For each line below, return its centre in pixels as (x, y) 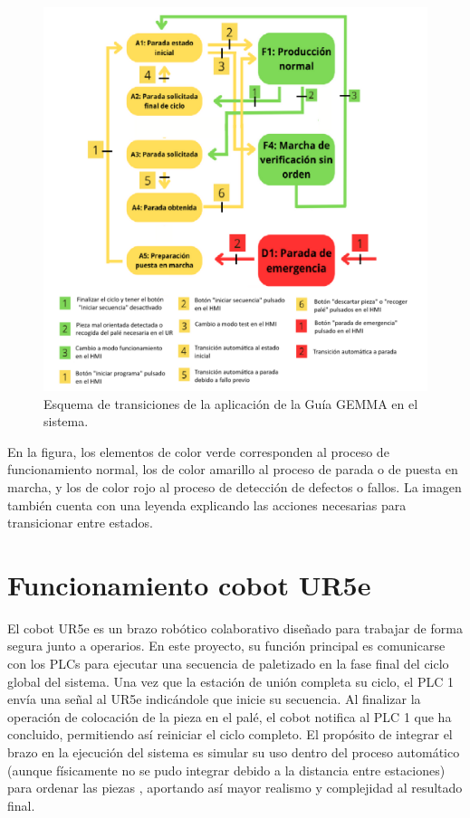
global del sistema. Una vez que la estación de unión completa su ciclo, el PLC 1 (230, 681)
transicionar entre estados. (80, 523)
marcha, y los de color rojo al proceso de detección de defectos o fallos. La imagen (235, 486)
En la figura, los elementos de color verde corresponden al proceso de (198, 451)
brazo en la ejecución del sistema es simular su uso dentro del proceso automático (234, 752)
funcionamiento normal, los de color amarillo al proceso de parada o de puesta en (233, 469)
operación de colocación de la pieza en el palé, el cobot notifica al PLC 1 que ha (230, 716)
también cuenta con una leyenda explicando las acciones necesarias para (207, 504)
